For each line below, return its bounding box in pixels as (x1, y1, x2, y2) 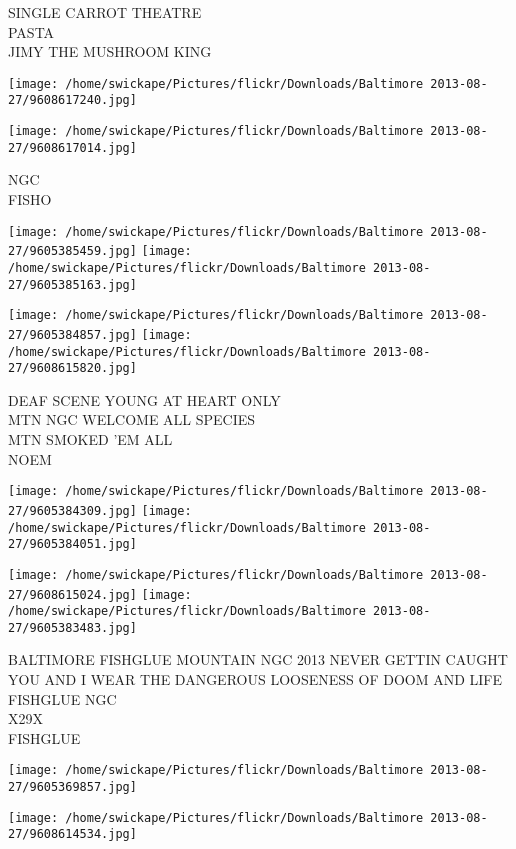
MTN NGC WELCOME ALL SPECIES (8, 409, 256, 430)
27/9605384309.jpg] (8, 503, 137, 518)
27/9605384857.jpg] (8, 327, 137, 342)
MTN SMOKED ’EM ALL (8, 429, 173, 450)
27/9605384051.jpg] (8, 537, 137, 552)
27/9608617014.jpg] (8, 140, 137, 155)
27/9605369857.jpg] (8, 780, 137, 795)
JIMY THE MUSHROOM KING (8, 41, 212, 62)
